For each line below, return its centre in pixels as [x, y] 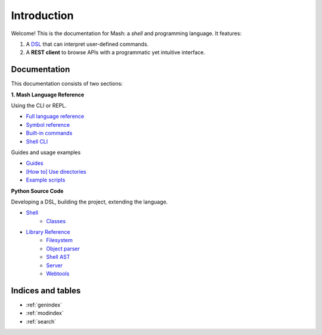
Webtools [58, 274]
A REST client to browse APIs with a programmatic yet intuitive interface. [116, 52]
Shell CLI [37, 141]
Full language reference [55, 117]
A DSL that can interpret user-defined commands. [87, 44]
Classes [56, 221]
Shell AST [58, 257]
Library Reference [48, 232]
